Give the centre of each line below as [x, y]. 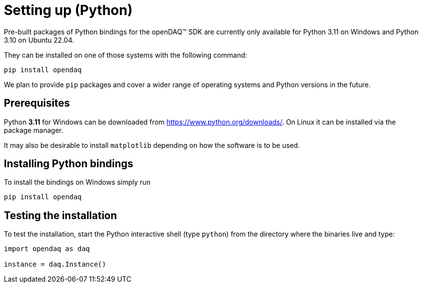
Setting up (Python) [68, 10]
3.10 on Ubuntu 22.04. [39, 40]
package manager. [34, 130]
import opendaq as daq [47, 249]
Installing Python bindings [69, 164]
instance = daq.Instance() [55, 264]
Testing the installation [61, 215]
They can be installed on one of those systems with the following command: [126, 55]
